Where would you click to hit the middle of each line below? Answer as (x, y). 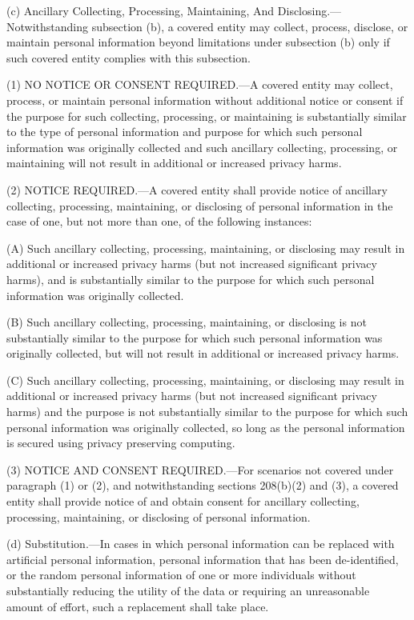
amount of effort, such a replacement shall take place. (138, 606)
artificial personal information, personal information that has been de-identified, (203, 559)
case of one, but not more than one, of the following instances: (159, 221)
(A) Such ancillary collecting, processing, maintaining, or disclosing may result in (206, 248)
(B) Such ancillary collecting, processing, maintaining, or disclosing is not (187, 322)
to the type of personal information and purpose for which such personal (185, 132)
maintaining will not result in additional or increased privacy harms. (174, 163)
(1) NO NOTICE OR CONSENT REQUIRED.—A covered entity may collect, (200, 84)
